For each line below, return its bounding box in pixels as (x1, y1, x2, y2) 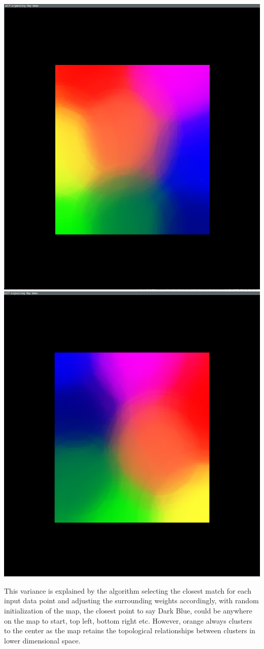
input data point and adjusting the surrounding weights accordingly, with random (4, 595, 259, 606)
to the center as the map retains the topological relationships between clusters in (4, 625, 255, 636)
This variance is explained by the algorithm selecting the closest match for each (4, 585, 251, 596)
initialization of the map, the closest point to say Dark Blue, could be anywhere (4, 605, 252, 615)
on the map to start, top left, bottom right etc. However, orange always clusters (4, 615, 252, 626)
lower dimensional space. (4, 635, 81, 645)
